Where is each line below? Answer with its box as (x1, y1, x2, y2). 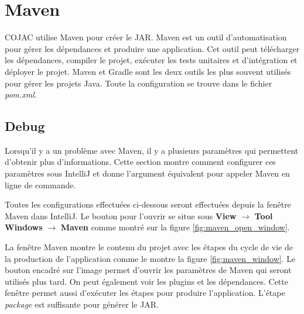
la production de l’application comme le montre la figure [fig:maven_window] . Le (5, 252, 296, 264)
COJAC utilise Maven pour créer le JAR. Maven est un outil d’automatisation (5, 31, 287, 43)
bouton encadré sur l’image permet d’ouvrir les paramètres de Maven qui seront (5, 264, 292, 276)
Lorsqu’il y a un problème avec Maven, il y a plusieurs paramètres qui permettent (5, 144, 299, 156)
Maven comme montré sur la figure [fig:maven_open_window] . (60, 221, 290, 233)
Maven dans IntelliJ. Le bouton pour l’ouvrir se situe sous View (5, 209, 237, 222)
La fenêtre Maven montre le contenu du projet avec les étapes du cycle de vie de (5, 241, 293, 253)
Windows (5, 221, 43, 233)
